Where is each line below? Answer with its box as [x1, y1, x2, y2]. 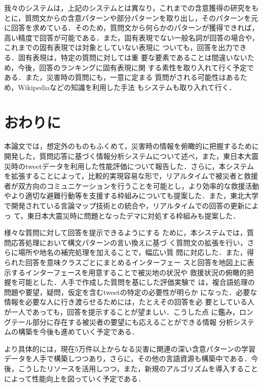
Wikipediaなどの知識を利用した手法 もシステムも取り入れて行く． [18, 81, 236, 92]
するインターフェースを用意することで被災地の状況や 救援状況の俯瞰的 [11, 267, 247, 277]
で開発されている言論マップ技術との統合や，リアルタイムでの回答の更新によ [4, 200, 259, 211]
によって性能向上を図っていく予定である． [4, 373, 145, 383]
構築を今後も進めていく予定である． [18, 326, 139, 337]
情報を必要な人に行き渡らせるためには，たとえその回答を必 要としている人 [4, 296, 254, 307]
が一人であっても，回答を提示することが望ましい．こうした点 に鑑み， [4, 306, 239, 317]
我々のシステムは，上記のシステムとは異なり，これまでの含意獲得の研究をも [4, 3, 259, 13]
